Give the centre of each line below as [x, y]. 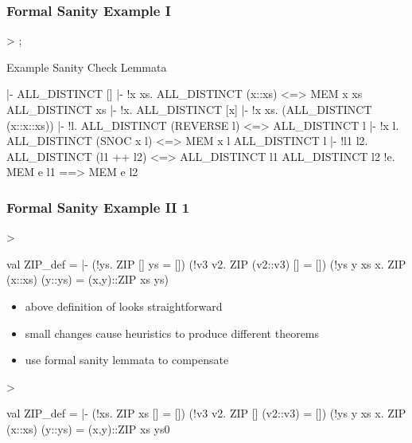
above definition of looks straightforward [124, 306]
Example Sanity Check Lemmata [87, 67]
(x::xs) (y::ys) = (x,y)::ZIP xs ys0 [88, 428]
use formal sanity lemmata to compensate [127, 360]
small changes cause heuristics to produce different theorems [172, 333]
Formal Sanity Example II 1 [98, 207]
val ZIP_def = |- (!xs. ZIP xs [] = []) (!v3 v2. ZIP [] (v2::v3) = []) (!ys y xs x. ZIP [206, 413]
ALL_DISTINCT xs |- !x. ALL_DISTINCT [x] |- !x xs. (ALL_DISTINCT [189, 109]
